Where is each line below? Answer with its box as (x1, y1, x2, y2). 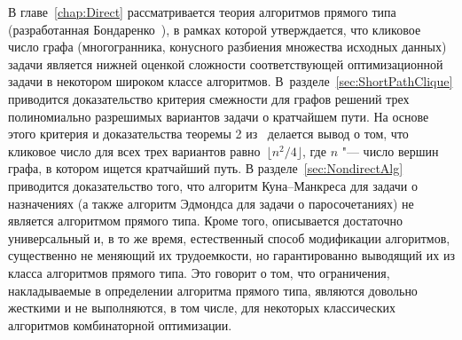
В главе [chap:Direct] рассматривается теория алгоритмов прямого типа (8, 3, 396, 20)
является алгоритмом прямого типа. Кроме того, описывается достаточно (8, 211, 403, 230)
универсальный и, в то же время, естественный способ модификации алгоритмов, (8, 228, 450, 247)
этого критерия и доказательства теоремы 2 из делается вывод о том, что (8, 124, 409, 143)
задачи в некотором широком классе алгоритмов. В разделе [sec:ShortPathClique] (8, 72, 453, 91)
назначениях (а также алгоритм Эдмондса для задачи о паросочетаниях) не (8, 194, 414, 212)
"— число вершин (341, 141, 439, 160)
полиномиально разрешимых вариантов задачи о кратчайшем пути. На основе (8, 107, 429, 125)
